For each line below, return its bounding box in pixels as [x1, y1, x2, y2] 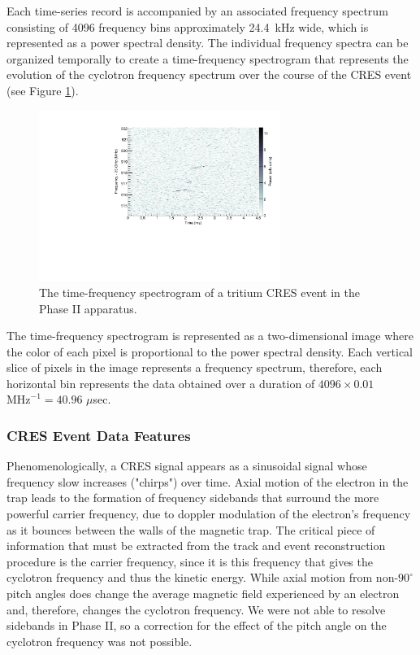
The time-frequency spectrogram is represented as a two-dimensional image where [6, 327, 414, 344]
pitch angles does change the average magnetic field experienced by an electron [6, 585, 400, 602]
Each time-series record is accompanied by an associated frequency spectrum [6, 2, 388, 19]
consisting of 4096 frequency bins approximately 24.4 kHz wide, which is [6, 18, 369, 35]
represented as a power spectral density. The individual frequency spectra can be [6, 34, 409, 51]
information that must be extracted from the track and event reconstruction [6, 537, 386, 554]
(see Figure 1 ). [6, 81, 79, 98]
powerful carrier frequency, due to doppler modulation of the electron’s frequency [6, 505, 411, 522]
